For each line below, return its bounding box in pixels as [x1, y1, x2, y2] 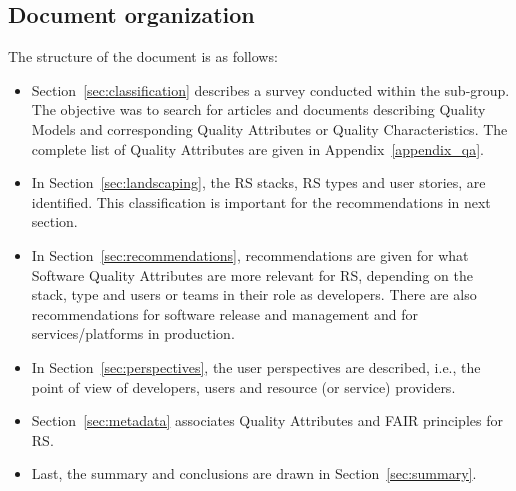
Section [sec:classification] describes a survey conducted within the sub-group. [31, 79, 510, 100]
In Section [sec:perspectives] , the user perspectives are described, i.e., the [31, 356, 481, 377]
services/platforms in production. [31, 323, 235, 344]
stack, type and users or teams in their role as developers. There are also [31, 284, 477, 305]
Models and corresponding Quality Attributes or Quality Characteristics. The [31, 118, 508, 139]
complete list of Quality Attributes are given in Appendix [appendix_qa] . [31, 138, 485, 159]
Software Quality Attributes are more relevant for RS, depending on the [31, 264, 473, 285]
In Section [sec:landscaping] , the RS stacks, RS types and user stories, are [31, 172, 486, 193]
